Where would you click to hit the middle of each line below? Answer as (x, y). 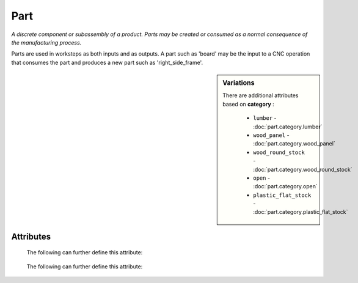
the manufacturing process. (46, 42)
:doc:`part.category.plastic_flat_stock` (301, 212)
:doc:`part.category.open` (285, 186)
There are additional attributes (261, 95)
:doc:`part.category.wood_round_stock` (303, 169)
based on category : (248, 104)
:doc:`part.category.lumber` (288, 127)
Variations (239, 83)
